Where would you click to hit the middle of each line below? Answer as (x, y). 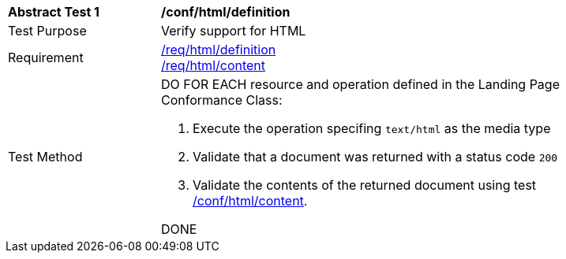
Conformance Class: (222, 100)
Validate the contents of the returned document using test (365, 185)
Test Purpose (47, 31)
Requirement (46, 57)
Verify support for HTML (234, 31)
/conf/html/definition (226, 12)
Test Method (45, 157)
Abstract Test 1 (54, 12)
